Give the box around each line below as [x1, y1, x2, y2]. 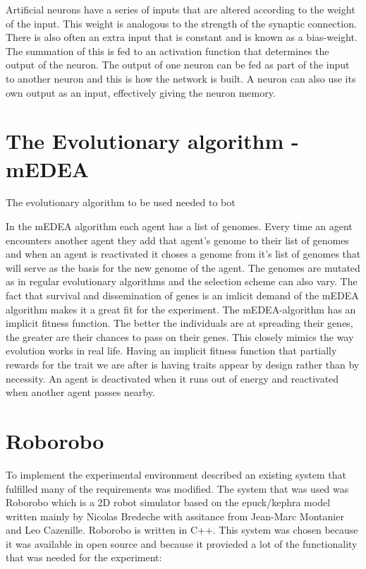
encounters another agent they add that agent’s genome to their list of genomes [6, 232, 349, 247]
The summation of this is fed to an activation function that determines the [6, 43, 329, 58]
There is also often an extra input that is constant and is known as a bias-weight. [6, 30, 358, 44]
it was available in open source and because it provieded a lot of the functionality [6, 536, 358, 551]
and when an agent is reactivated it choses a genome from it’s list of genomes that [6, 246, 361, 261]
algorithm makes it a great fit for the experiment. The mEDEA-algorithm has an [6, 301, 356, 316]
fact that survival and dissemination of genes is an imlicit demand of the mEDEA [6, 288, 359, 303]
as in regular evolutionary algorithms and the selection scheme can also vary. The [6, 274, 358, 289]
